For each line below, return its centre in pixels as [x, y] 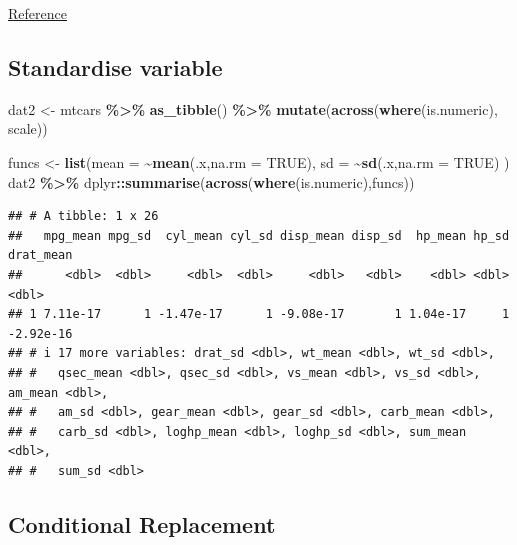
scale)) [28, 128]
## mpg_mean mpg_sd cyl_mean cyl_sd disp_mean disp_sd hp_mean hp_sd [259, 235]
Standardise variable [115, 66]
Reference [37, 13]
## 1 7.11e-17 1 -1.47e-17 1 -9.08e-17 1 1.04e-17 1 [259, 314]
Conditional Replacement [142, 523]
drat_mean [40, 255]
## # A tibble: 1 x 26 [83, 216]
